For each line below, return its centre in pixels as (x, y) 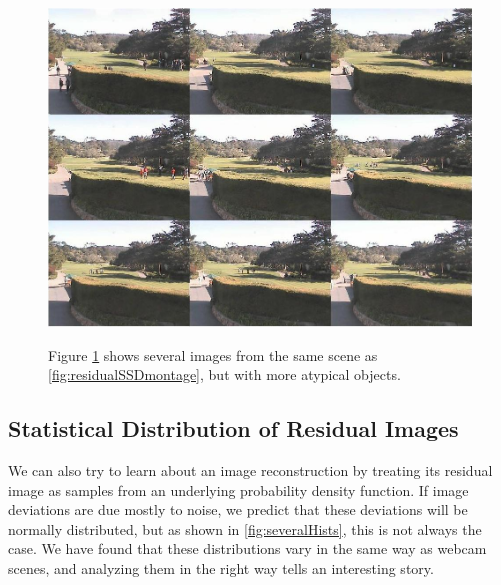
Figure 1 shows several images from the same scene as (213, 354)
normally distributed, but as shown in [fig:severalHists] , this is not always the (245, 528)
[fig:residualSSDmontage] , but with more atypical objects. (224, 374)
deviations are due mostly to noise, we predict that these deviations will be (238, 509)
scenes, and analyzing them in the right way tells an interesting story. (221, 567)
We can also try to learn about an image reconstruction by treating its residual (250, 469)
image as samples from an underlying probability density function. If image (238, 489)
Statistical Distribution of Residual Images (233, 428)
